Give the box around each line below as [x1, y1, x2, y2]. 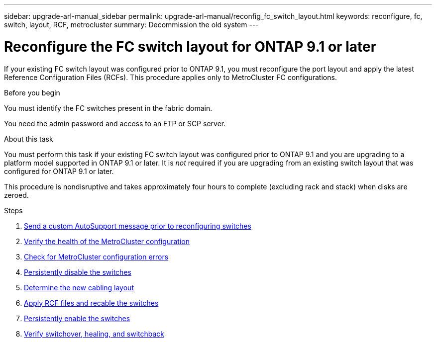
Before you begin [4, 88, 60, 97]
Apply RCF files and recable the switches [24, 298, 159, 307]
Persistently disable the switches [24, 267, 131, 276]
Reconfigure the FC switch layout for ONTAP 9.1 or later [4, 38, 377, 55]
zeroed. [4, 190, 29, 199]
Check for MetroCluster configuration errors [24, 252, 169, 261]
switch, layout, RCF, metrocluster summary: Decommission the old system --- [4, 20, 259, 29]
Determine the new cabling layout [24, 283, 134, 292]
